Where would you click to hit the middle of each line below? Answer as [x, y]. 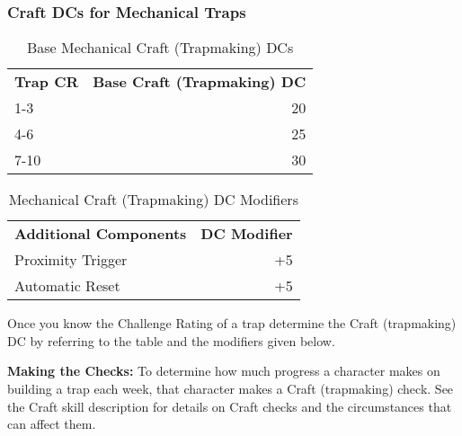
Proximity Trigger [71, 260]
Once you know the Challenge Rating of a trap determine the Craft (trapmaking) [232, 323]
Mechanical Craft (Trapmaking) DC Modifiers [153, 200]
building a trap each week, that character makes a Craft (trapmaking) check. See [231, 388]
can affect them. [52, 424]
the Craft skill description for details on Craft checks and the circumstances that [230, 406]
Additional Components [101, 234]
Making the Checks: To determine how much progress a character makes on [224, 371]
